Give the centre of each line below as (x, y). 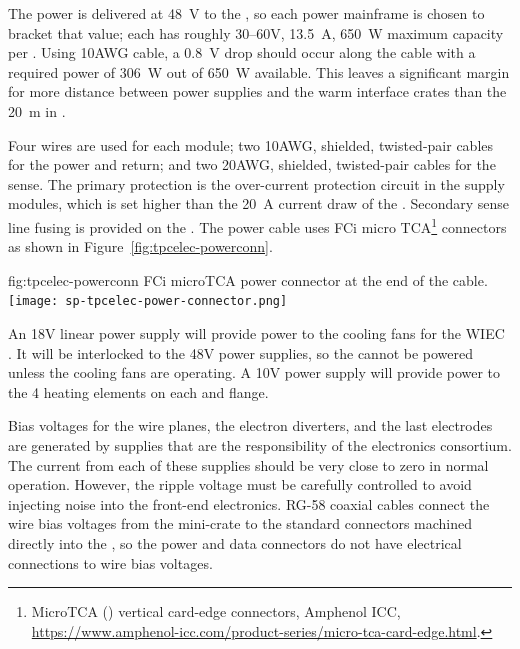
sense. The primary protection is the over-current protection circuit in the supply (256, 183)
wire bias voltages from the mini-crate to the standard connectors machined (240, 523)
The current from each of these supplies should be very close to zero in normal (248, 464)
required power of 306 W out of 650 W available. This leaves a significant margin (259, 71)
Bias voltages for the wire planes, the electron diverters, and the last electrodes (250, 425)
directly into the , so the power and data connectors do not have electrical (235, 542)
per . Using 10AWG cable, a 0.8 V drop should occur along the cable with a (242, 52)
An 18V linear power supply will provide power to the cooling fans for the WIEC (256, 333)
